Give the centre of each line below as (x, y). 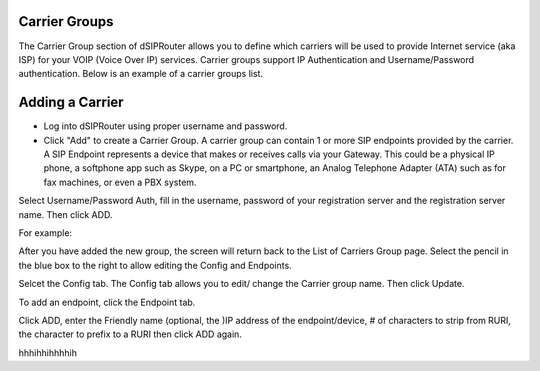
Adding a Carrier (71, 102)
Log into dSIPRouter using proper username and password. (165, 126)
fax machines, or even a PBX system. (120, 182)
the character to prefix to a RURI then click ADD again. (130, 334)
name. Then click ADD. (65, 214)
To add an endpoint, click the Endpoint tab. (107, 302)
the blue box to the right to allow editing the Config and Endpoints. (155, 265)
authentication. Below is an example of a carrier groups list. (141, 74)
